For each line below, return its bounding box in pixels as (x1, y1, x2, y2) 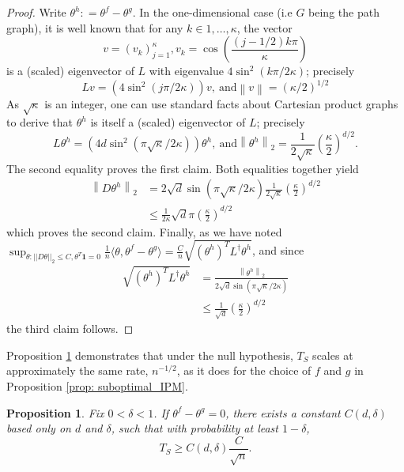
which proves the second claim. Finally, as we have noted (6, 223, 282, 240)
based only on (6, 420, 71, 436)
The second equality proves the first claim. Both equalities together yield (6, 160, 359, 176)
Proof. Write (6, 4, 66, 20)
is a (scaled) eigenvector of (6, 62, 134, 79)
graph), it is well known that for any (6, 19, 183, 36)
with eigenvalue (149, 62, 224, 79)
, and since (251, 242, 304, 259)
